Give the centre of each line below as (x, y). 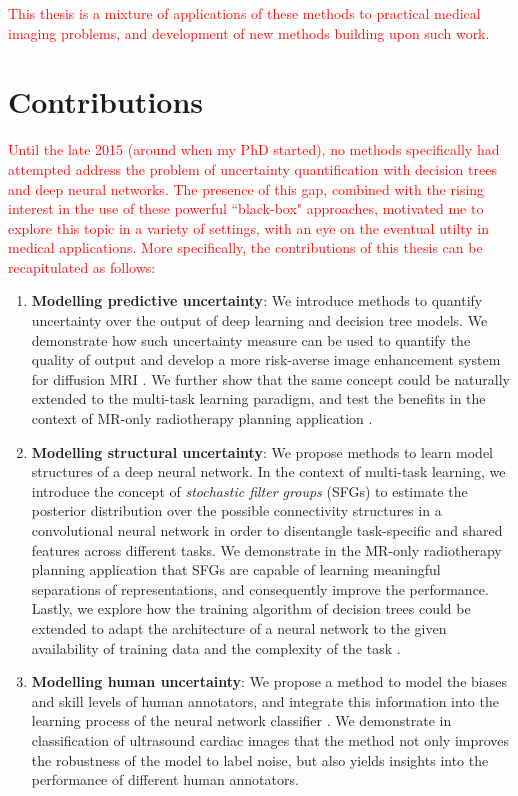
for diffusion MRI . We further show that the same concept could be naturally (270, 378)
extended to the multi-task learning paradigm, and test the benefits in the (258, 398)
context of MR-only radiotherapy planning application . (202, 418)
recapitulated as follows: (82, 266)
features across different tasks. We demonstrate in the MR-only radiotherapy (266, 549)
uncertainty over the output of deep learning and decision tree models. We (259, 320)
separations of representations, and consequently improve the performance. (260, 588)
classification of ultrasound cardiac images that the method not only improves (270, 739)
